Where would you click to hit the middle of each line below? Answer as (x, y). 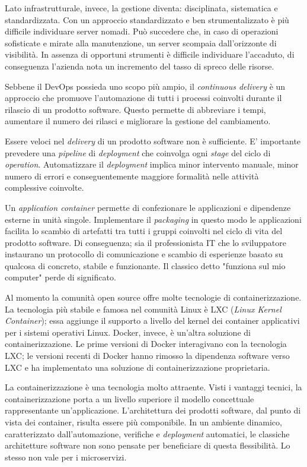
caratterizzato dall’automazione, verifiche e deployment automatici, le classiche (147, 433)
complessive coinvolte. (44, 187)
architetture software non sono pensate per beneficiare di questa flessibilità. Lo (148, 445)
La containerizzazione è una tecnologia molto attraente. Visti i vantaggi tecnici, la (153, 387)
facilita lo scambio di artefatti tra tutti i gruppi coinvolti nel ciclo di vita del (144, 231)
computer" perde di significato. (60, 277)
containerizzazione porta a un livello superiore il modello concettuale (129, 398)
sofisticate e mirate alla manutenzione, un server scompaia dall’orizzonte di (141, 42)
